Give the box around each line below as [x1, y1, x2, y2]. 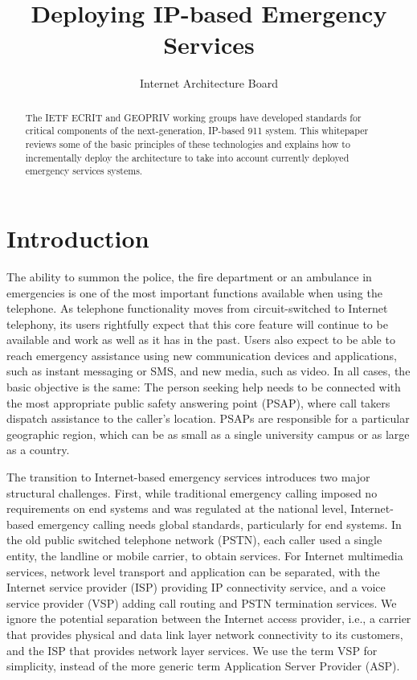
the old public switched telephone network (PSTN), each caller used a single [6, 531, 382, 548]
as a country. [6, 441, 70, 458]
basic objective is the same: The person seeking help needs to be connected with [6, 379, 401, 395]
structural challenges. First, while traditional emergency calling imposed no [6, 484, 378, 501]
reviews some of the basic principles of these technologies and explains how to [25, 137, 350, 151]
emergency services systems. [25, 164, 143, 178]
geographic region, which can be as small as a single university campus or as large [6, 425, 410, 442]
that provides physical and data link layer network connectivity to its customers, [6, 625, 403, 642]
